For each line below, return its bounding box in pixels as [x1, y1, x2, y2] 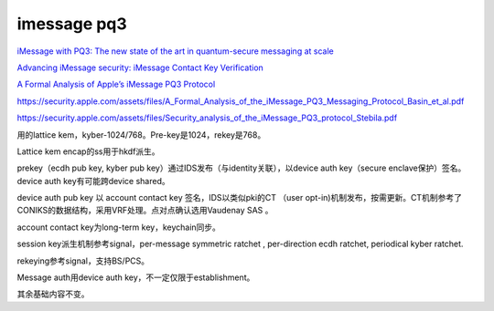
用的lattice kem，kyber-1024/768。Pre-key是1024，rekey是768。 [16, 129, 266, 140]
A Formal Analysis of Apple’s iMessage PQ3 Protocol [16, 78, 216, 90]
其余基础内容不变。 [16, 288, 90, 300]
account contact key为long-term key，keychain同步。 [16, 222, 221, 233]
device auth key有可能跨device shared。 [16, 175, 170, 186]
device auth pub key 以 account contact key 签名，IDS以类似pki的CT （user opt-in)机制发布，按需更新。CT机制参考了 [16, 192, 462, 203]
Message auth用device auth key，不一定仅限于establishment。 [16, 272, 255, 283]
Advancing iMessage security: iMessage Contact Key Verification [16, 62, 264, 73]
